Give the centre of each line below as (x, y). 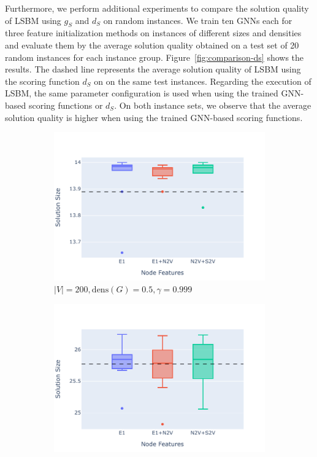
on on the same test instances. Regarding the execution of (203, 81)
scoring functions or (66, 105)
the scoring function (42, 81)
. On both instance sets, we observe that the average (213, 105)
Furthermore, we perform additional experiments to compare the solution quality (157, 8)
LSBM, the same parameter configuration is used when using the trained (142, 93)
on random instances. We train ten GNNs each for (198, 20)
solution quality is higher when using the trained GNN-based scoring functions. (154, 117)
